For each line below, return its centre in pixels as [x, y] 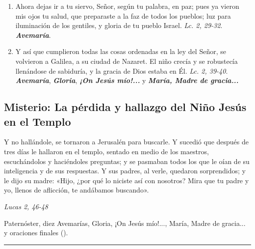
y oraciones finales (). [36, 233]
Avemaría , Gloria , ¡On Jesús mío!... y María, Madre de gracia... [127, 80]
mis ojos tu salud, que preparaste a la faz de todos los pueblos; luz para [123, 15]
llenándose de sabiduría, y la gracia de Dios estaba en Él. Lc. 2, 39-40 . [122, 70]
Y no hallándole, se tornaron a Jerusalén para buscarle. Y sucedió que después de [127, 142]
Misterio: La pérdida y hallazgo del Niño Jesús [125, 107]
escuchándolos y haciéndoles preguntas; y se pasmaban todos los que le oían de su [127, 161]
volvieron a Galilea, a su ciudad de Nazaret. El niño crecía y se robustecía [127, 61]
